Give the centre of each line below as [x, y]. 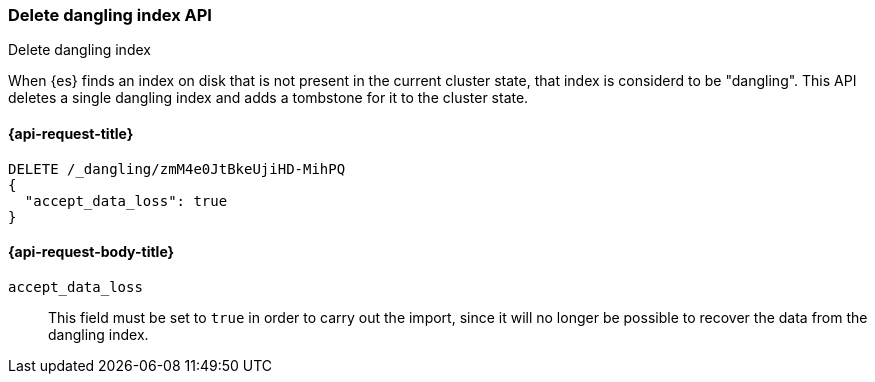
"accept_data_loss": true [126, 200]
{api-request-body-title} [91, 252]
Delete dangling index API [110, 15]
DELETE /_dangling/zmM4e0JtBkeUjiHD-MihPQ [177, 168]
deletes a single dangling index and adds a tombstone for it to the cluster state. [268, 98]
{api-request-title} [71, 133]
